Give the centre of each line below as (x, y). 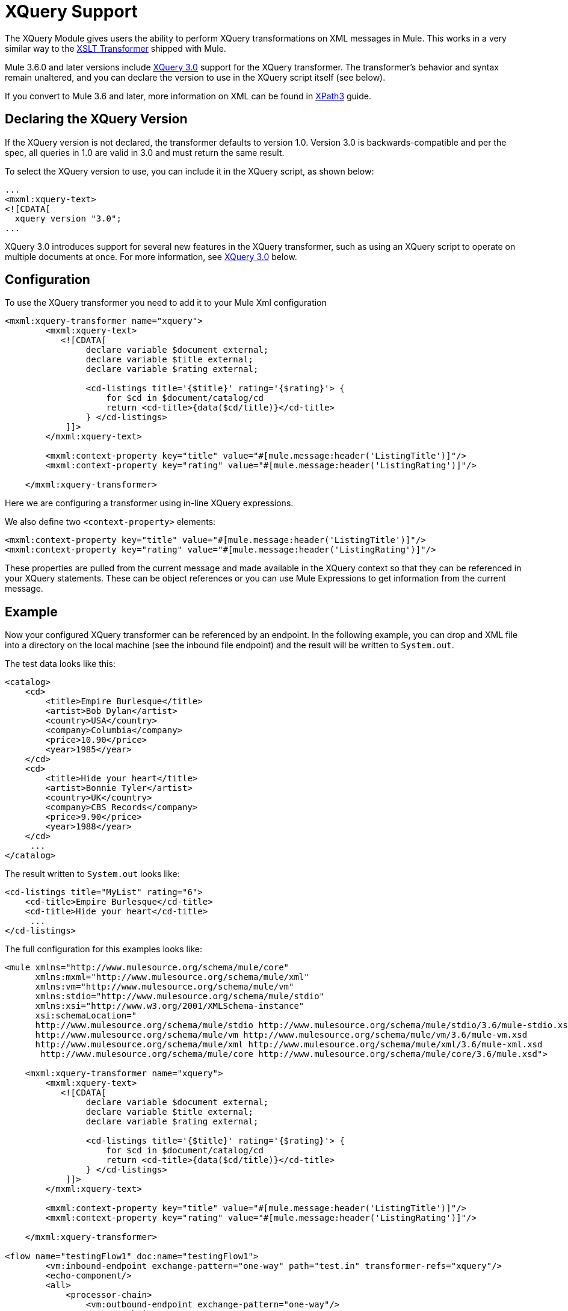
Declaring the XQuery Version (96, 119)
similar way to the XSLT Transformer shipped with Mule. (116, 48)
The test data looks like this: (60, 664)
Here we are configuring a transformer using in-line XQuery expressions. (149, 503)
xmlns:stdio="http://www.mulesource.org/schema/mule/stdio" (180, 996)
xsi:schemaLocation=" (86, 1016)
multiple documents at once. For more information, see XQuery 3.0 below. (151, 256)
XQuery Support (71, 11)
